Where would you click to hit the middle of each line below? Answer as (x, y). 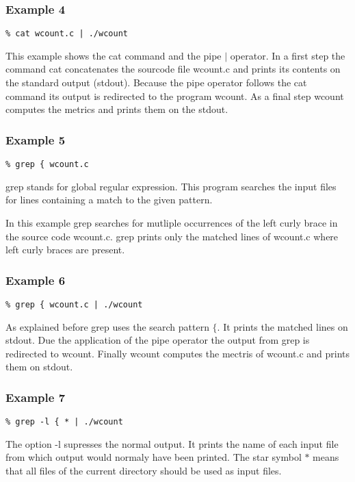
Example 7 (36, 397)
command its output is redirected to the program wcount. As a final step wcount (175, 96)
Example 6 (36, 280)
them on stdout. (39, 367)
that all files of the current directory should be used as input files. (144, 470)
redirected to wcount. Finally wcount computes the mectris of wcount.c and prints (178, 353)
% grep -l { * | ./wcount (64, 422)
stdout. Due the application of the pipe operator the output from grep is (158, 340)
